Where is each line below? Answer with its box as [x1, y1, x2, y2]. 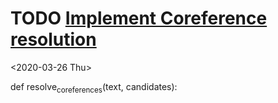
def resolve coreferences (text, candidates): [10, 80, 178, 95]
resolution [10, 28, 97, 51]
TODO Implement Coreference [10, 7, 268, 30]
